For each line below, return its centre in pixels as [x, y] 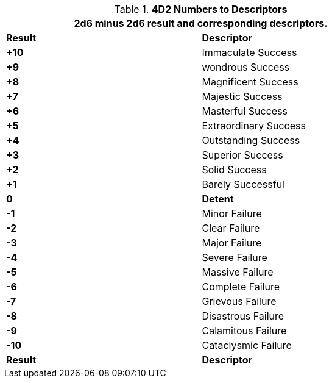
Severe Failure [235, 257]
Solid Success [234, 170]
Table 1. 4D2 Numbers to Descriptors [201, 9]
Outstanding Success [251, 140]
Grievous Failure [239, 301]
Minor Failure [232, 213]
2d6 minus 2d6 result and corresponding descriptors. [201, 23]
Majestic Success [242, 96]
